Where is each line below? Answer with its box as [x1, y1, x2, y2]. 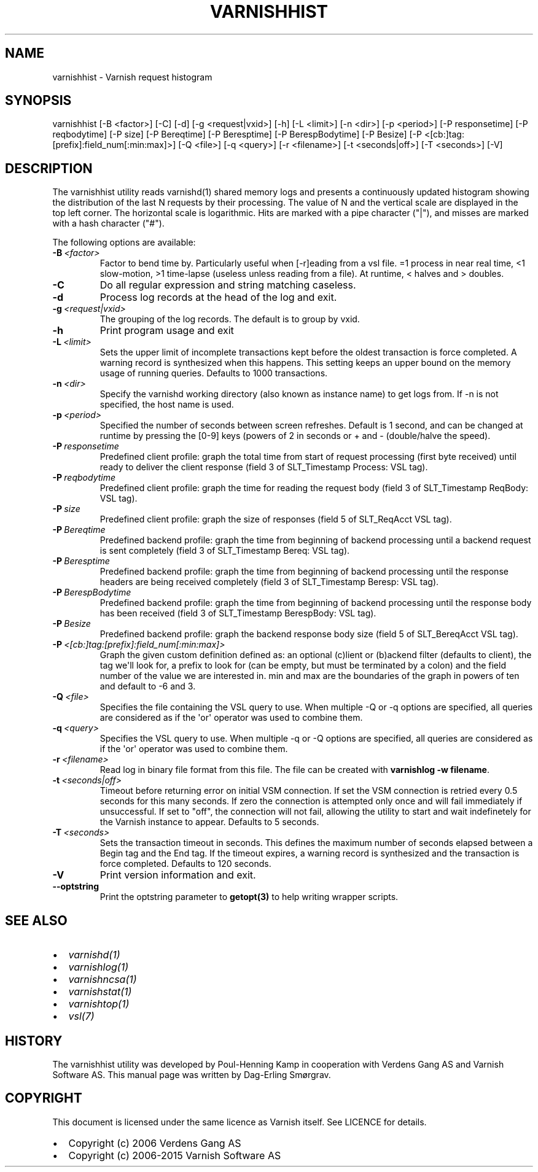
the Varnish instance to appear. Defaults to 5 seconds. [99, 817, 319, 828]
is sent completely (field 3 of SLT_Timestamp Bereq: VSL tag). [99, 545, 350, 556]
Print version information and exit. [99, 869, 256, 882]
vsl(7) [68, 1010, 95, 1023]
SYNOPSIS [5, 93, 72, 109]
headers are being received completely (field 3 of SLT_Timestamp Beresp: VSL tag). [99, 576, 439, 588]
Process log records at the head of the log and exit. [99, 291, 337, 304]
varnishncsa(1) [68, 973, 137, 986]
